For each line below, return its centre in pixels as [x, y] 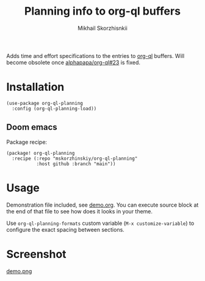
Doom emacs [32, 127]
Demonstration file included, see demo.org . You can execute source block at [103, 205]
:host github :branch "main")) [76, 164]
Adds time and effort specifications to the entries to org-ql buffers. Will [95, 55]
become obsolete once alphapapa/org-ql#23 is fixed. [74, 62]
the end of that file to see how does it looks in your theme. [80, 211]
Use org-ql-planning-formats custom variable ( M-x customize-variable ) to [100, 223]
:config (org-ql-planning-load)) [54, 108]
